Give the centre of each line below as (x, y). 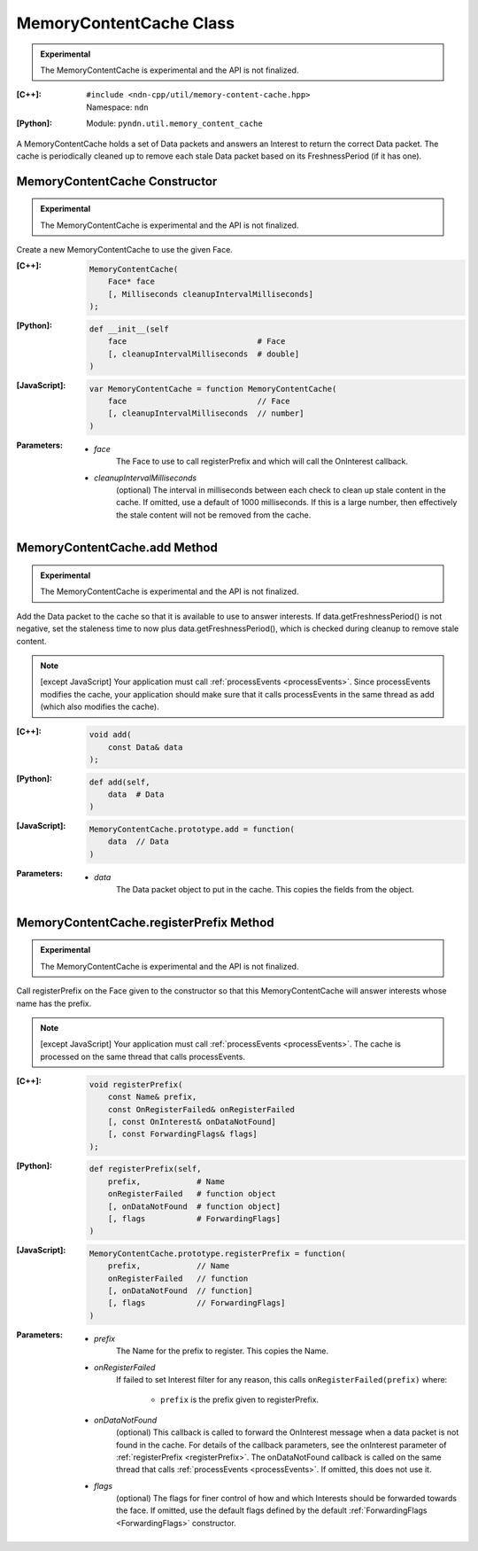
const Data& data (145, 747)
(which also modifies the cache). (100, 707)
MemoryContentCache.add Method (117, 548)
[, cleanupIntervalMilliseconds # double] (204, 354)
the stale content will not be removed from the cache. (214, 515)
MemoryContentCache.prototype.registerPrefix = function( (218, 1253)
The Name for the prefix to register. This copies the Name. (223, 1351)
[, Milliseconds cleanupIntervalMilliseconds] (211, 294)
